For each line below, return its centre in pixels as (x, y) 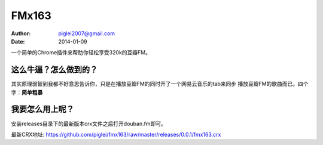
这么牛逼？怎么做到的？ (54, 70)
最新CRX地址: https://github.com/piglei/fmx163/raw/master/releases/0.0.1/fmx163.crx (116, 134)
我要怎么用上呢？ (42, 109)
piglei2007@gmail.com (87, 33)
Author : (21, 33)
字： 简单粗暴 (27, 92)
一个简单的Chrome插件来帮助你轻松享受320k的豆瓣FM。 (81, 53)
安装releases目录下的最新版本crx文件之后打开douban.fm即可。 (89, 124)
